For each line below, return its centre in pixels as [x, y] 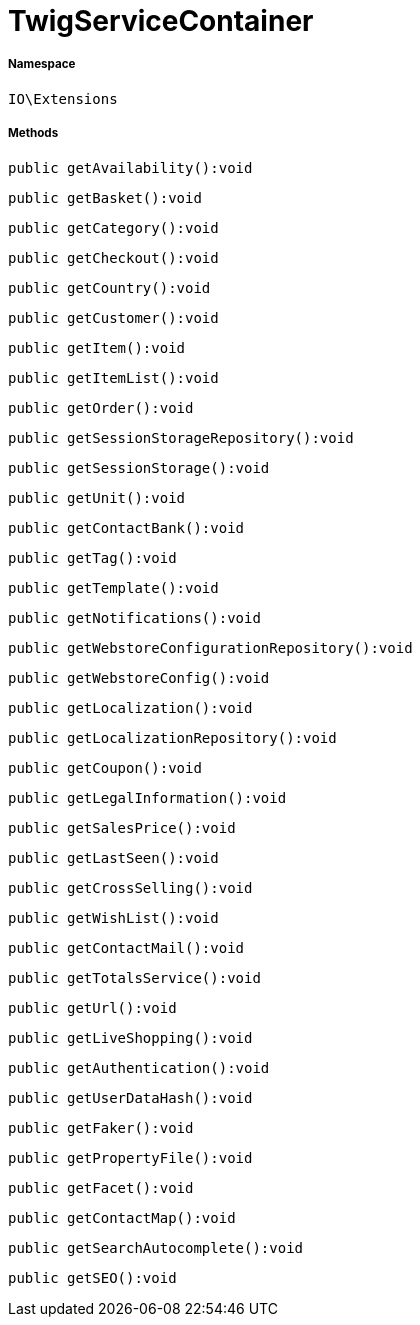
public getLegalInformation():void [147, 797]
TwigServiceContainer [161, 21]
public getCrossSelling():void [130, 887]
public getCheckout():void [113, 257]
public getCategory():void [113, 227]
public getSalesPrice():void [122, 827]
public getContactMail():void [126, 947]
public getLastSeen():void [113, 857]
